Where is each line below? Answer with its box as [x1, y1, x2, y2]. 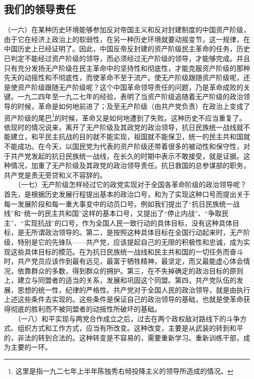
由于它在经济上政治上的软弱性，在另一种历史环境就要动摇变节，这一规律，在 [4, 34, 250, 44]
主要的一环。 [10, 342, 52, 352]
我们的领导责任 [4, 1, 76, 17]
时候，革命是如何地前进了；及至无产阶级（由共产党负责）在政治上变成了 [17, 101, 250, 111]
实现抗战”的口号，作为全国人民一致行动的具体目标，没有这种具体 [24, 217, 233, 228]
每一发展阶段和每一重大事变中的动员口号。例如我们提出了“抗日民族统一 [4, 198, 233, 209]
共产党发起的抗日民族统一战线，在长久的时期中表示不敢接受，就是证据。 [10, 150, 243, 161]
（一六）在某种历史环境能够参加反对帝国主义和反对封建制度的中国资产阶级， [4, 24, 250, 35]
